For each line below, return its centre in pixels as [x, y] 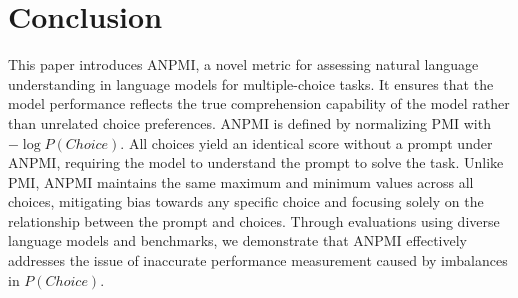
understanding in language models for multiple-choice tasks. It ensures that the [251, 83]
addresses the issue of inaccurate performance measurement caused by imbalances [258, 260]
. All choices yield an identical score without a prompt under [306, 142]
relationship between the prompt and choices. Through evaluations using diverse [254, 220]
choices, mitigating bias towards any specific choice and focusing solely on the [246, 201]
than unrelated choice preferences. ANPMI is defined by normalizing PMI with [249, 122]
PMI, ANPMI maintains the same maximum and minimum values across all [241, 181]
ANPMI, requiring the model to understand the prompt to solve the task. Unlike [256, 162]
